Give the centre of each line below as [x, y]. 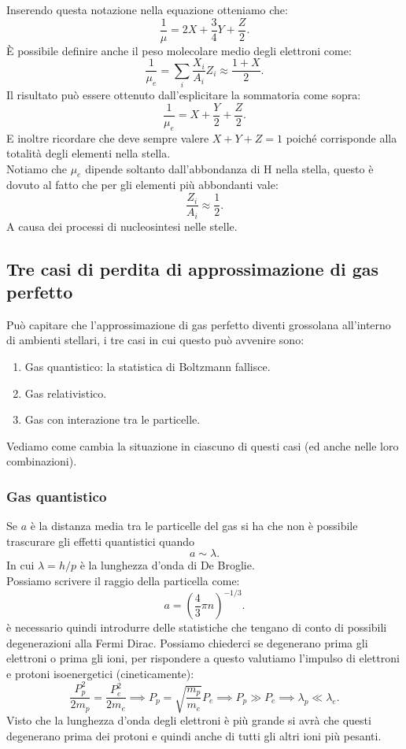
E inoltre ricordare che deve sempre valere [108, 137]
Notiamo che [37, 168]
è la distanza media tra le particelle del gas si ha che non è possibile [194, 526]
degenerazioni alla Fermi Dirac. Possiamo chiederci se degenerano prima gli [187, 642]
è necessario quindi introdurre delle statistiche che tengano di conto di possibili [197, 627]
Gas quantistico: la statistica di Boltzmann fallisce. [148, 366]
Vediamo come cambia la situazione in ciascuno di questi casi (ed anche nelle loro [203, 445]
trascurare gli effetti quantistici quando [101, 541]
